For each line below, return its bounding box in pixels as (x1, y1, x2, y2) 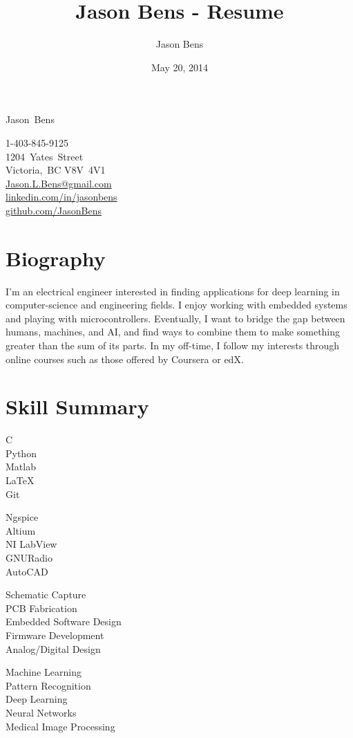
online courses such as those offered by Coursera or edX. (6, 351, 244, 366)
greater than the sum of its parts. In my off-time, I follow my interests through (6, 338, 340, 352)
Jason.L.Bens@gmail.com (6, 176, 112, 190)
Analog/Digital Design (6, 641, 101, 656)
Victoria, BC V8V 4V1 (6, 163, 106, 177)
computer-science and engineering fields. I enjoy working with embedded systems (6, 297, 347, 312)
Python (6, 445, 37, 460)
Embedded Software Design (6, 614, 122, 629)
